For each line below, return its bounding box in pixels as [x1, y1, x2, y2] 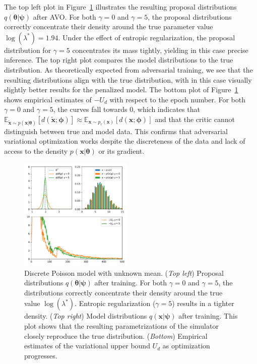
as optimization [162, 340, 210, 351]
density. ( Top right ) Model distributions [24, 311, 147, 321]
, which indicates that [133, 104, 200, 114]
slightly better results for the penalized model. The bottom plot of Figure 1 [4, 84, 238, 95]
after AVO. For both [33, 11, 96, 22]
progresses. [24, 350, 57, 360]
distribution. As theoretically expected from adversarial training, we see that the [4, 64, 253, 75]
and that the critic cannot [155, 113, 235, 124]
